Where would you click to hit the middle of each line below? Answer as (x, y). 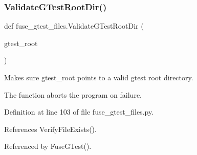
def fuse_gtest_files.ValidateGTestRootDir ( (74, 26)
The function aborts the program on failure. (73, 94)
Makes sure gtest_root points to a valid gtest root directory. (99, 77)
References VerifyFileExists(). (50, 129)
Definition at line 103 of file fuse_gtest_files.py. (79, 112)
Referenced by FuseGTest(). (48, 146)
